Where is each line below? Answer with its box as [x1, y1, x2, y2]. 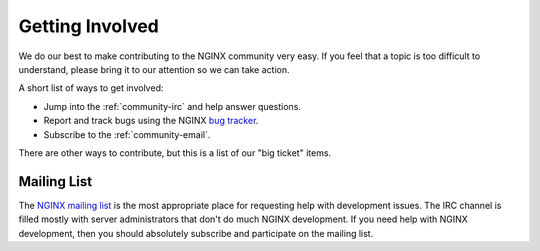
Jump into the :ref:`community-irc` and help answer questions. [43, 100, 302, 112]
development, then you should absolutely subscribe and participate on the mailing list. [18, 227, 374, 239]
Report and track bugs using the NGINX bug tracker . [43, 115, 259, 127]
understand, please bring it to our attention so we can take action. [18, 63, 290, 75]
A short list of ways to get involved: [18, 82, 164, 94]
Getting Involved [18, 15, 159, 37]
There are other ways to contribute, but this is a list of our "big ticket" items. [18, 146, 332, 159]
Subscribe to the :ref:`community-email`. [43, 128, 211, 140]
